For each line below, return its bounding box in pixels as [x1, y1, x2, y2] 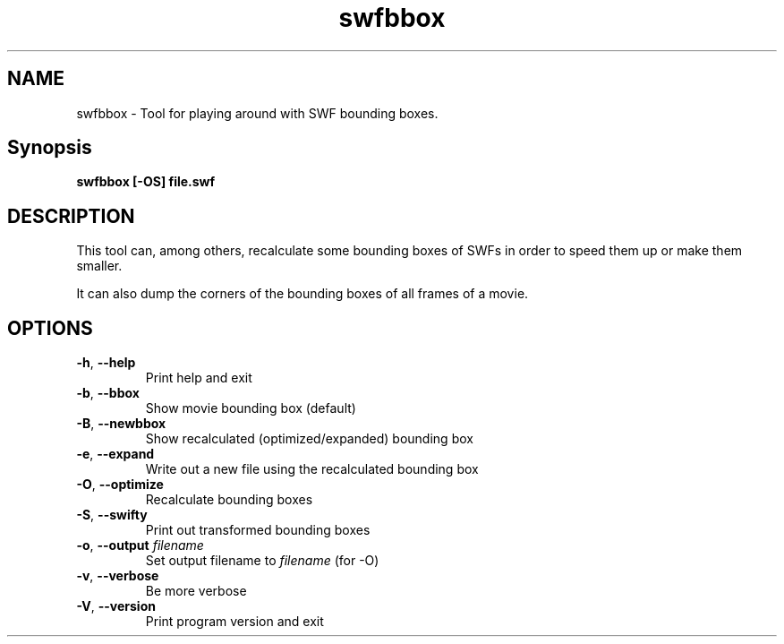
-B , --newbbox [76, 416, 166, 432]
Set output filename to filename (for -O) [145, 553, 379, 569]
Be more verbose [145, 583, 247, 599]
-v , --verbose [76, 568, 159, 584]
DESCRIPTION [7, 204, 135, 228]
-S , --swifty [76, 507, 148, 523]
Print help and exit [145, 370, 252, 386]
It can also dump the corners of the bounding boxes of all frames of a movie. [76, 286, 529, 302]
